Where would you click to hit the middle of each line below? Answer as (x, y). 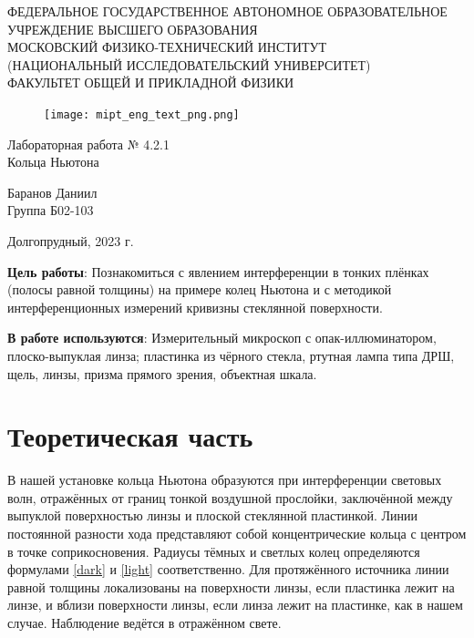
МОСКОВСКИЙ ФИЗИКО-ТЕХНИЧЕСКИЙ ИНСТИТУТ (167, 47)
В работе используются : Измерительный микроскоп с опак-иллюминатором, (222, 338)
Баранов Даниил (52, 192)
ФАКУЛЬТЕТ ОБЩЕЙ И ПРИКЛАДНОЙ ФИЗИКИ (151, 82)
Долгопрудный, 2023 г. (71, 241)
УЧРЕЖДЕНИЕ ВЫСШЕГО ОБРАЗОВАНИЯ (133, 29)
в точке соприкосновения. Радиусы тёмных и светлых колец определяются (214, 551)
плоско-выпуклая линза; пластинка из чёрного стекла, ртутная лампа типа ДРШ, (231, 355)
